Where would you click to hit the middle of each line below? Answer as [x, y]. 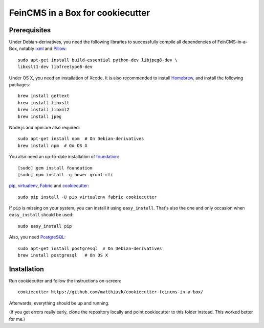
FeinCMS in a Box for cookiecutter [79, 13]
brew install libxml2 [44, 110]
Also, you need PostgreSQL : [37, 237]
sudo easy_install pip [45, 226]
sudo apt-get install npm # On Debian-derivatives [81, 139]
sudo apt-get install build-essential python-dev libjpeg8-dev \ [98, 60]
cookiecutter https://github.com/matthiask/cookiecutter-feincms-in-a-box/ [110, 292]
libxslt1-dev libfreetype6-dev [55, 67]
